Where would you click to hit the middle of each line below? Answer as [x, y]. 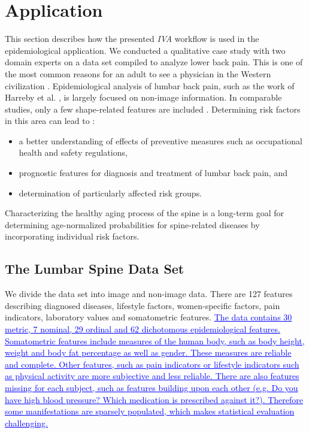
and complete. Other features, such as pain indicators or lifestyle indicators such [152, 364]
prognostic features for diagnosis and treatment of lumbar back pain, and [153, 173]
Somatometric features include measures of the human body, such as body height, [155, 340]
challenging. [26, 423]
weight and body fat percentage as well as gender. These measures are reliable [148, 352]
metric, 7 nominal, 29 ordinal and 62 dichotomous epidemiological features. [143, 329]
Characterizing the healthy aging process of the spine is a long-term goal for [144, 213]
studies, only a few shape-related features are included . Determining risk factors [153, 109]
